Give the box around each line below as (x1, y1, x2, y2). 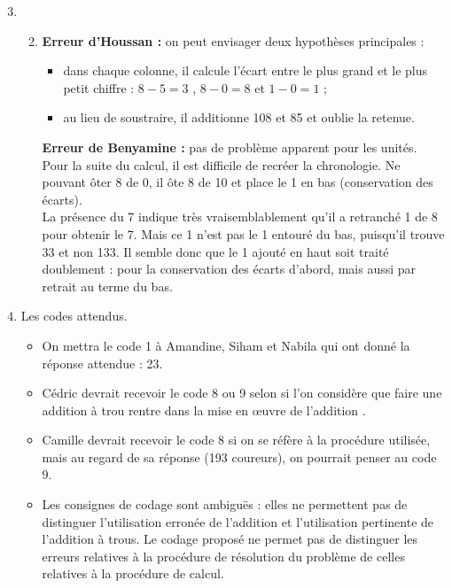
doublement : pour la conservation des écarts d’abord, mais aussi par (42, 259, 417, 278)
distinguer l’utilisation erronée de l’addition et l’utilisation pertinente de (42, 512, 434, 530)
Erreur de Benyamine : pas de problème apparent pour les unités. (42, 137, 417, 156)
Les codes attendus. (20, 306, 128, 325)
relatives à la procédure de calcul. (42, 564, 224, 583)
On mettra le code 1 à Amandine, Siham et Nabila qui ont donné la (42, 336, 410, 354)
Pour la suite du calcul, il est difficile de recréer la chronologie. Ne (42, 155, 401, 174)
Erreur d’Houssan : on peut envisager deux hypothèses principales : (42, 31, 425, 50)
